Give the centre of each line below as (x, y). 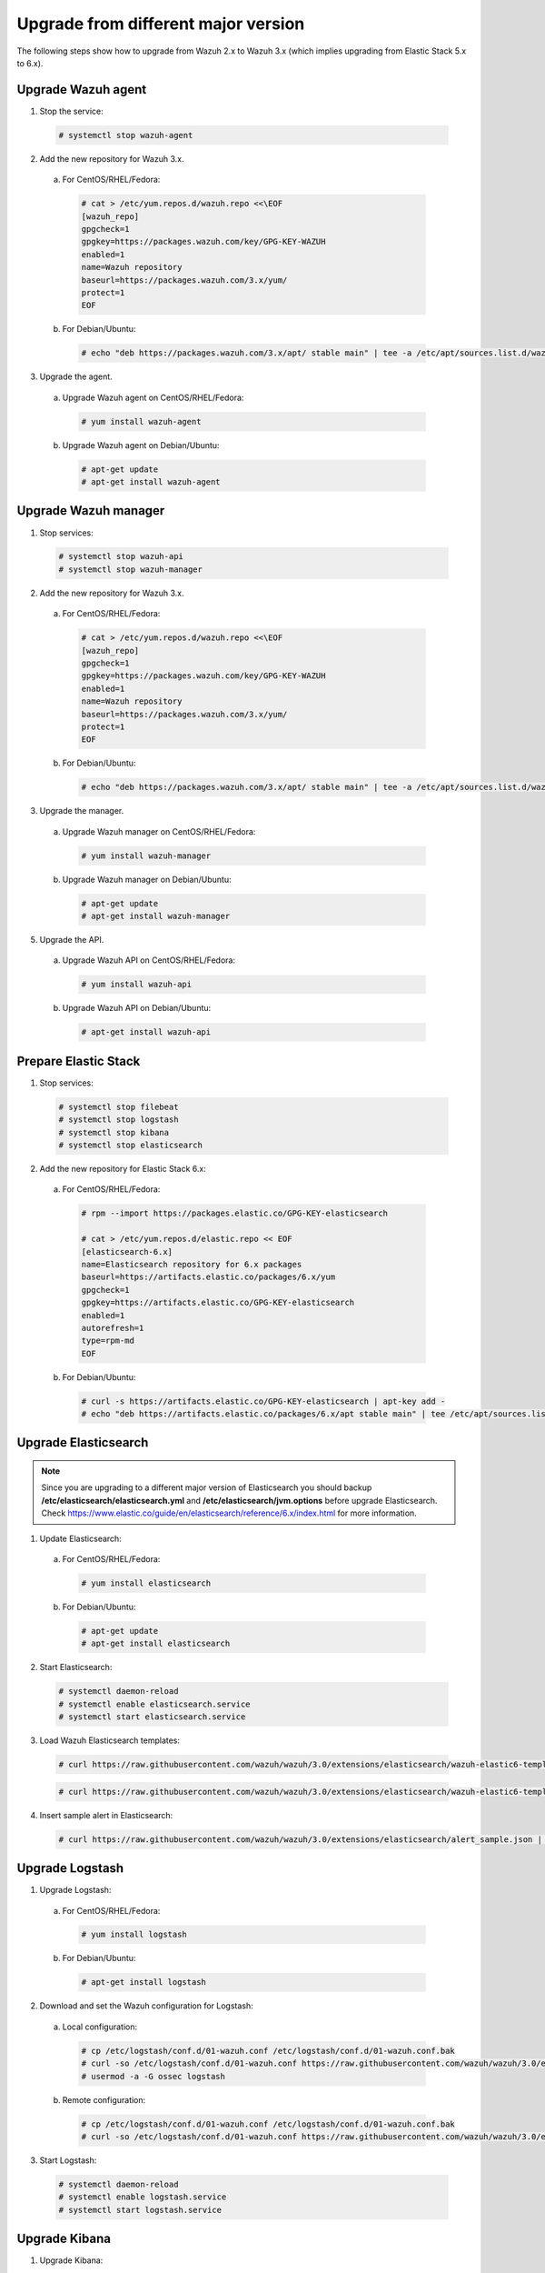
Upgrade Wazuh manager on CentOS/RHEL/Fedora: (159, 831)
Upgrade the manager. (82, 811)
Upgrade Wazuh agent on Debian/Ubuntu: (141, 445)
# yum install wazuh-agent (141, 421)
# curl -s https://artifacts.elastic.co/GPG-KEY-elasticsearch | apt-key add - (263, 1401)
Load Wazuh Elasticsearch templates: (110, 1740)
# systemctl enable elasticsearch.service (154, 1704)
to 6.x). (30, 63)
